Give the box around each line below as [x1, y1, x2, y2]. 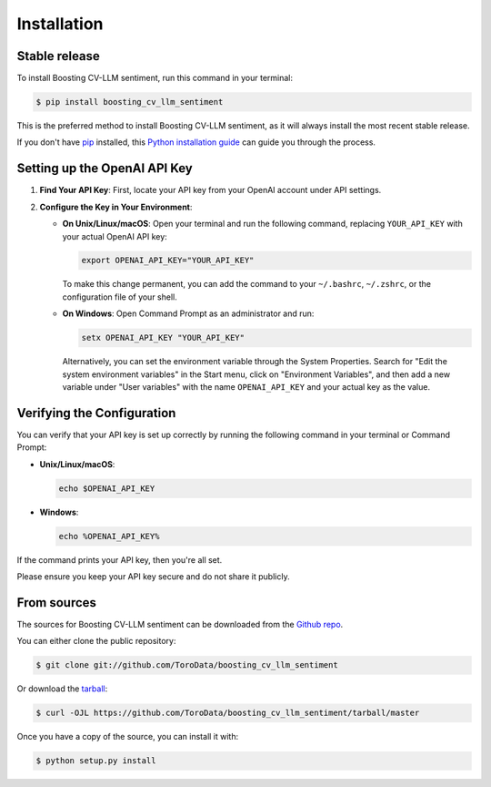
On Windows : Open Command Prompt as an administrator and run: [62, 308, 315, 319]
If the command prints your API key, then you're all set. [16, 554, 223, 565]
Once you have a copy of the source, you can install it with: [16, 731, 239, 742]
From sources [16, 595, 97, 610]
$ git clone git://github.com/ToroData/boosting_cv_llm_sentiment [35, 660, 338, 670]
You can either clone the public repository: [16, 636, 176, 647]
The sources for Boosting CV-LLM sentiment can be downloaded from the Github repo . [16, 618, 344, 629]
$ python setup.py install [35, 756, 156, 766]
